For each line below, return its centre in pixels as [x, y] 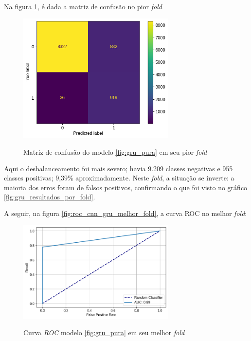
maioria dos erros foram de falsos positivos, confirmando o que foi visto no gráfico [126, 187]
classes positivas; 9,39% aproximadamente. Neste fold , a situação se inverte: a [119, 178]
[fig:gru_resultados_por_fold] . [50, 197]
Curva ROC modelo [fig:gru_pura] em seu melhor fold [104, 332]
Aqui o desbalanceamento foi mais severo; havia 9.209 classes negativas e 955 [118, 168]
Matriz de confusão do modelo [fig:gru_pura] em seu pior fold [115, 152]
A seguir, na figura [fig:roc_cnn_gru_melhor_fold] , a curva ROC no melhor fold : [125, 213]
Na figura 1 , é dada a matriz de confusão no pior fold [83, 6]
